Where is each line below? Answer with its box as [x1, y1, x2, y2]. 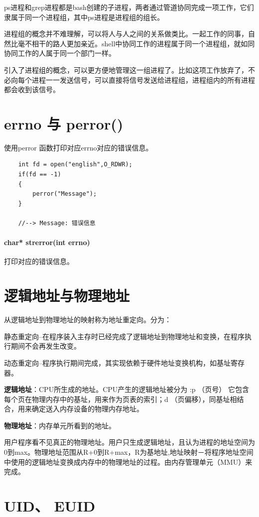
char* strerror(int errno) [4, 237, 90, 248]
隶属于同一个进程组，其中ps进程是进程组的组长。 [4, 11, 164, 22]
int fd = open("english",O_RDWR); [18, 161, 132, 168]
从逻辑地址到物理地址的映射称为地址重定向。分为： [4, 314, 171, 325]
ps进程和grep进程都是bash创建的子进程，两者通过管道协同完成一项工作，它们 [4, 2, 254, 12]
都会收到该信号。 [4, 84, 60, 95]
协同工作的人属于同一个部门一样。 [4, 48, 116, 58]
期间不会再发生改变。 [10, 341, 81, 351]
